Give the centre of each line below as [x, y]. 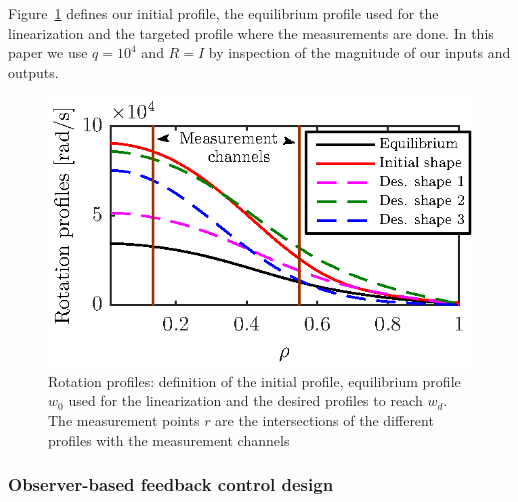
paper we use [48, 52]
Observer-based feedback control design [171, 484]
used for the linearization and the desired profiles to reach [245, 400]
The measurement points [124, 420]
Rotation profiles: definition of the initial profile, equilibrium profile [254, 380]
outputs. [33, 71]
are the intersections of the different [324, 420]
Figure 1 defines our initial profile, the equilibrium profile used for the [223, 13]
